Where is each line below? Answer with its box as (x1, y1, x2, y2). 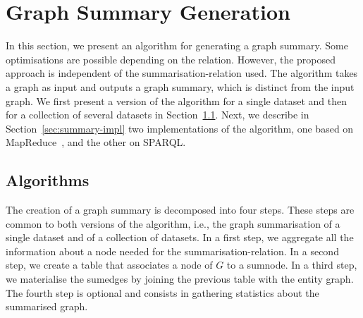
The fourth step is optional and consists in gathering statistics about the (6, 285, 319, 300)
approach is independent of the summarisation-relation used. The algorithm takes (6, 66, 358, 80)
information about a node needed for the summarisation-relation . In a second (6, 243, 339, 258)
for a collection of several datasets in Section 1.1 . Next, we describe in (6, 107, 309, 122)
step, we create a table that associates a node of (6, 257, 213, 272)
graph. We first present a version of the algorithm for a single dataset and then (6, 93, 347, 108)
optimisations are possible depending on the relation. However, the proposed (6, 51, 336, 66)
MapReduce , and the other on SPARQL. (6, 135, 186, 149)
